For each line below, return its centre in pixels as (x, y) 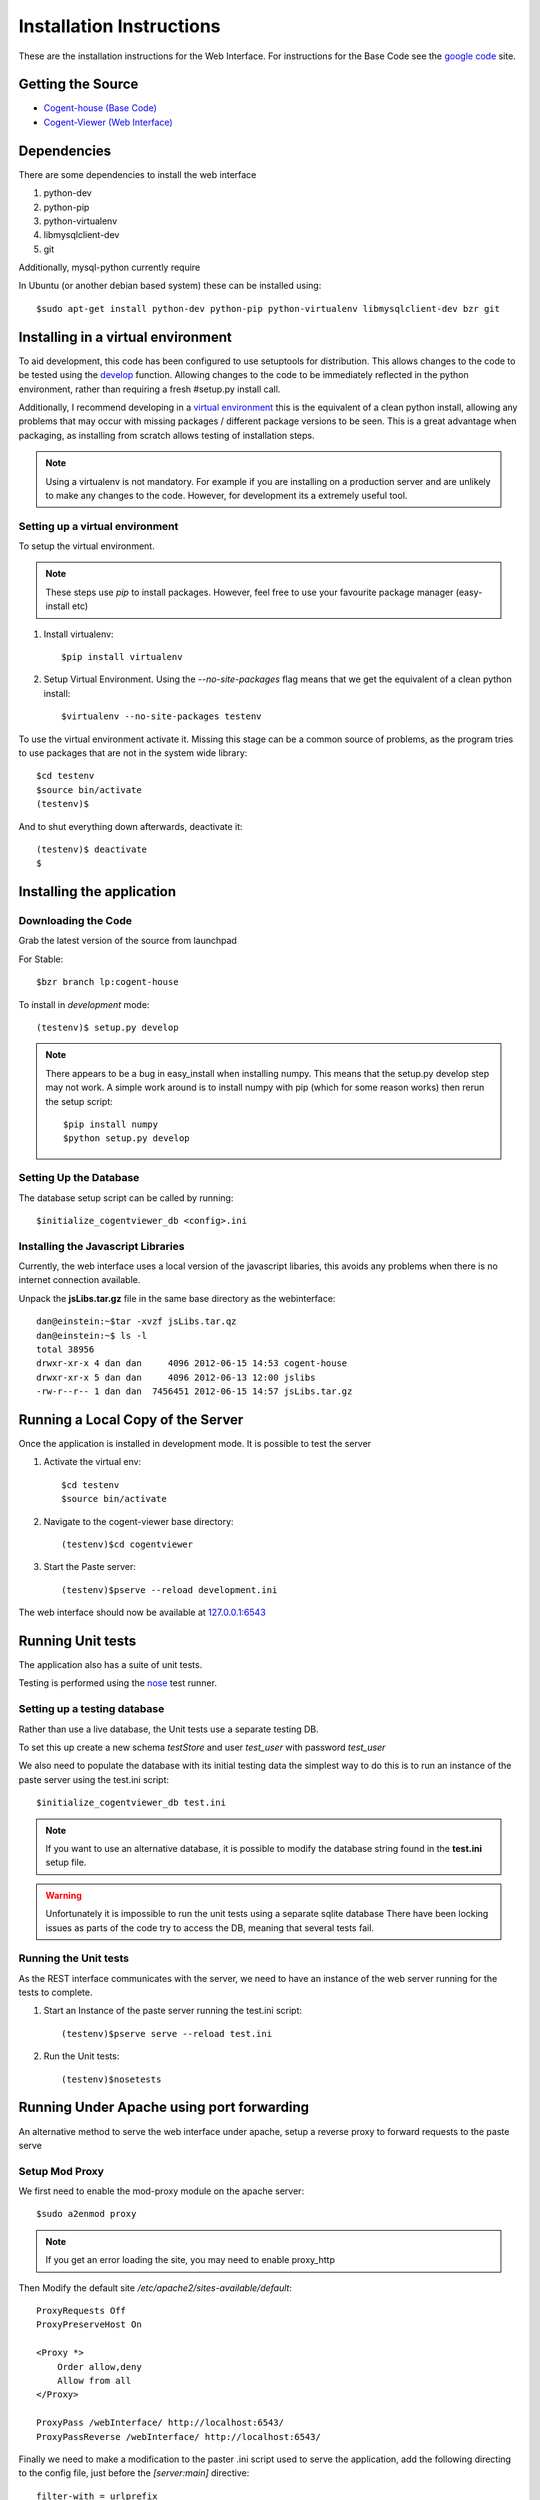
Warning (63, 1895)
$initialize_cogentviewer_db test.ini (131, 1803)
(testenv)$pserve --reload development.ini (169, 1589)
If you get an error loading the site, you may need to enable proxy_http (190, 2260)
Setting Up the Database (79, 1178)
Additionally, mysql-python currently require (109, 267)
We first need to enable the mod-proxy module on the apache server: (161, 2191)
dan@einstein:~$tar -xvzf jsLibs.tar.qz (136, 1321)
